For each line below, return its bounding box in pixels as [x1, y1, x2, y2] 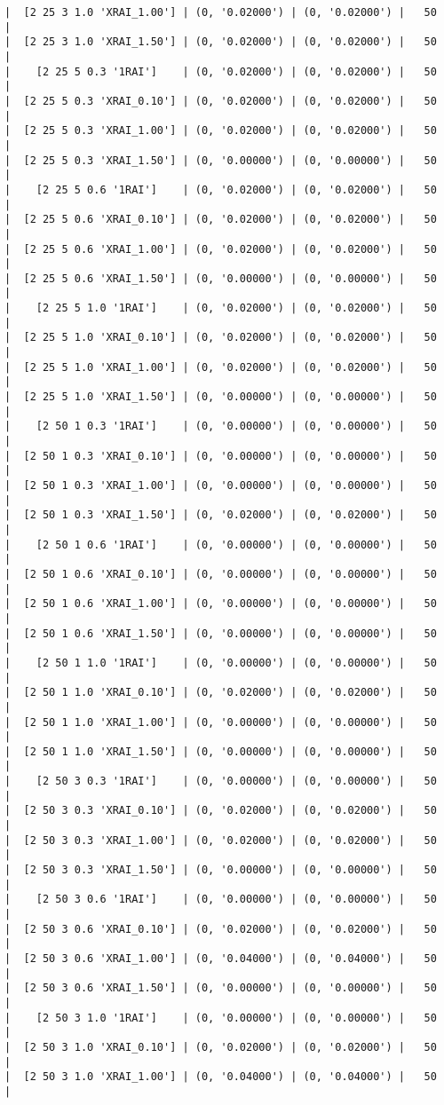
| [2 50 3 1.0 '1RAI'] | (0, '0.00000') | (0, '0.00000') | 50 [4, 1011, 437, 1024]
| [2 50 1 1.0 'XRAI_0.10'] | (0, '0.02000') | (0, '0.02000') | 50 [4, 686, 437, 699]
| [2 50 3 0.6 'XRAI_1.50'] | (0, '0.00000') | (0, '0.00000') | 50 [4, 982, 437, 995]
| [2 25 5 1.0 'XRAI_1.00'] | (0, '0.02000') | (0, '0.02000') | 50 [4, 360, 437, 374]
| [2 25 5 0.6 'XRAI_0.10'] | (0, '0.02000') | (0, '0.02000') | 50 [4, 213, 437, 226]
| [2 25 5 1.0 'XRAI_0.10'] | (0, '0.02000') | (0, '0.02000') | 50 [4, 331, 437, 344]
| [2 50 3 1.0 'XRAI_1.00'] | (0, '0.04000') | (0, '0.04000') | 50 [4, 1070, 437, 1084]
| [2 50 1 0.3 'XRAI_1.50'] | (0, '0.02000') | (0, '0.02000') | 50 [4, 509, 437, 522]
